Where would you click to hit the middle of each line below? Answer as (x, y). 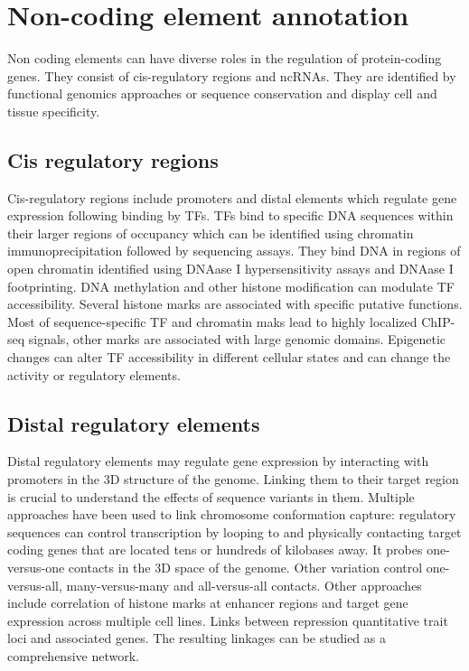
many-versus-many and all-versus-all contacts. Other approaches (244, 585)
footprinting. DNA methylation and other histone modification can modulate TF (231, 286)
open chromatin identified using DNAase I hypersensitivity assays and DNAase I (230, 269)
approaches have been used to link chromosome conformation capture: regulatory (232, 514)
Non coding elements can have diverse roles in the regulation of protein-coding (225, 58)
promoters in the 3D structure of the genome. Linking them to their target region (233, 479)
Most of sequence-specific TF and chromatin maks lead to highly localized (212, 321)
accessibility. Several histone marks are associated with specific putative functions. (235, 304)
